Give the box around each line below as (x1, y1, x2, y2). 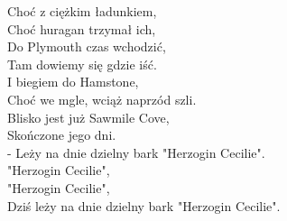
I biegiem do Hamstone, (7, 72, 139, 91)
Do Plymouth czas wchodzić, (7, 37, 166, 56)
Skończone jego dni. (7, 125, 116, 144)
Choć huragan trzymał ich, (7, 19, 156, 38)
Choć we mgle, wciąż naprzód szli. (7, 89, 197, 108)
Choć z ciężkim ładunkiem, (7, 2, 157, 20)
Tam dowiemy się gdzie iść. (7, 54, 157, 73)
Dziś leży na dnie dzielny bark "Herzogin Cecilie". (7, 196, 281, 215)
